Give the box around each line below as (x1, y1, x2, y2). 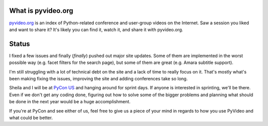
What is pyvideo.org (9, 6, 73, 15)
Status (9, 40, 30, 48)
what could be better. (9, 115, 53, 121)
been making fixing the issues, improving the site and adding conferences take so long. (9, 75, 188, 81)
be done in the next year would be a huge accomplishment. (9, 99, 131, 105)
